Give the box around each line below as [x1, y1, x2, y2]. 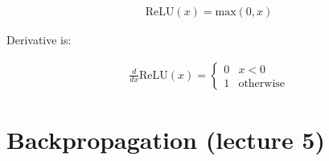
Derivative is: [6, 31, 72, 48]
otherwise [238, 77, 286, 89]
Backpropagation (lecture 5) [6, 122, 325, 155]
